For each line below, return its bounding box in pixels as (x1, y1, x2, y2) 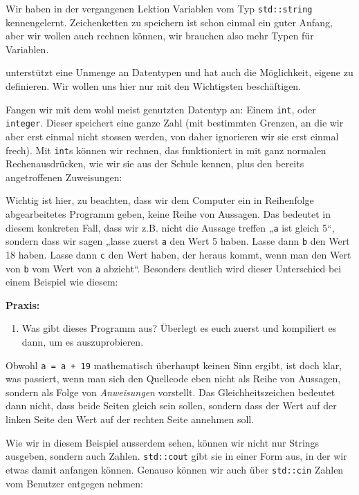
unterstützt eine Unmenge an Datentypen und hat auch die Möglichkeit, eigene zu (6, 65, 353, 80)
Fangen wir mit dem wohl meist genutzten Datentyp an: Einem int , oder (6, 102, 316, 116)
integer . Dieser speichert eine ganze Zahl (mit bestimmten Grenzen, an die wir (6, 115, 344, 130)
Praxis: (6, 297, 40, 312)
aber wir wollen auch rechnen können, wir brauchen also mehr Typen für (6, 28, 314, 43)
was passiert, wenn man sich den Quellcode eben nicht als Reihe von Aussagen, (6, 371, 341, 386)
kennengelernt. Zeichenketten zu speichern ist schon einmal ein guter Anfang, (6, 15, 333, 29)
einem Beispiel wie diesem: (6, 274, 118, 289)
